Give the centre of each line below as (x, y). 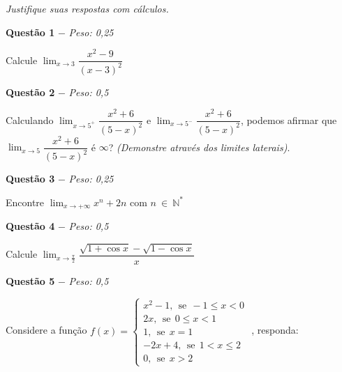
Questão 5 (30, 280)
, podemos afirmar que (289, 119)
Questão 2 (30, 92)
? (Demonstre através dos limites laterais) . (199, 147)
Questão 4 (30, 226)
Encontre (25, 202)
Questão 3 (30, 179)
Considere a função (46, 330)
